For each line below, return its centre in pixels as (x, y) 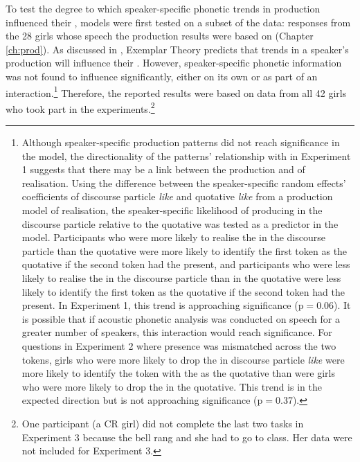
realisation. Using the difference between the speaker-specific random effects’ (184, 183)
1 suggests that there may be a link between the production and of (163, 169)
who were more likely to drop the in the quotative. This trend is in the (172, 386)
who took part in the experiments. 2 (80, 107)
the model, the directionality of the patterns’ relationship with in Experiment (186, 156)
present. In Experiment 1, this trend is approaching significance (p (163, 305)
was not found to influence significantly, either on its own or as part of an (162, 76)
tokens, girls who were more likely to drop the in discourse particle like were (183, 359)
